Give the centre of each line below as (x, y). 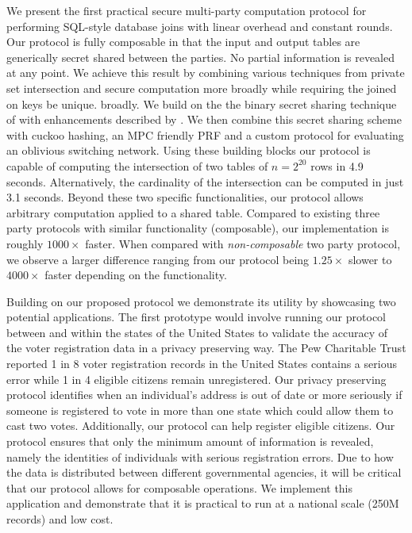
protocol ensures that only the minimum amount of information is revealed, (190, 441)
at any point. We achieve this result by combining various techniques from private (206, 73)
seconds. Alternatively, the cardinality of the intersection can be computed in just (205, 181)
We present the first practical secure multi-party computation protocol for (187, 10)
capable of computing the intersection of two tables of (137, 165)
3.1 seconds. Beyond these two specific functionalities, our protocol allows (185, 197)
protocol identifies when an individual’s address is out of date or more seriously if (204, 395)
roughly (25, 243)
